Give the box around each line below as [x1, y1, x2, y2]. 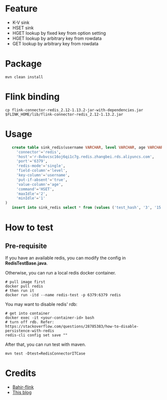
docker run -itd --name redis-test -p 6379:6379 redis [5, 292, 121, 297]
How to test [5, 222, 54, 233]
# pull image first [5, 279, 46, 284]
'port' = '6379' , [16, 159, 48, 164]
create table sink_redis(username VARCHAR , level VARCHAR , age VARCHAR [11, 145, 164, 150]
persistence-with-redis [5, 328, 55, 333]
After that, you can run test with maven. [5, 342, 86, 347]
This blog [12, 389, 32, 395]
